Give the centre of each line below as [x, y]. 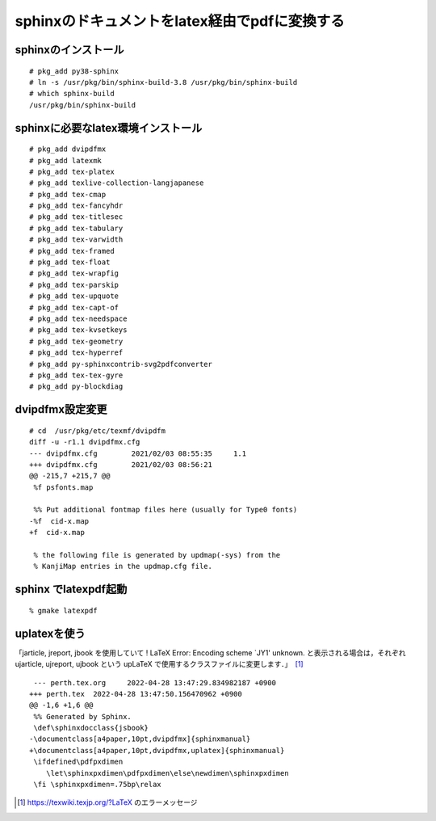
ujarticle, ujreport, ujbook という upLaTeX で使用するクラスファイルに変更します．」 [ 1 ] [159, 664]
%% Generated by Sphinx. [83, 716]
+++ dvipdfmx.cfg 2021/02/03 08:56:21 [121, 464]
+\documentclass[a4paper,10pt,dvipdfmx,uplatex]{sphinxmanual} [157, 750]
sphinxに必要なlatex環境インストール [109, 128]
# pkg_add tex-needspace [78, 319]
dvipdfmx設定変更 [61, 409]
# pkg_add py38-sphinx [74, 71]
